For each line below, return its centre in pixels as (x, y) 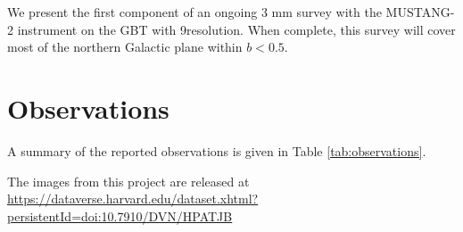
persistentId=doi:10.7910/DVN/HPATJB (120, 215)
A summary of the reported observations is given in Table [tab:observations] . (217, 150)
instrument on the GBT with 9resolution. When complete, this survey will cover (236, 29)
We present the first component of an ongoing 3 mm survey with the (194, 12)
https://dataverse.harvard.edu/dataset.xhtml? (133, 199)
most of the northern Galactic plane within (125, 47)
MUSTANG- (420, 12)
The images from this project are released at (128, 181)
